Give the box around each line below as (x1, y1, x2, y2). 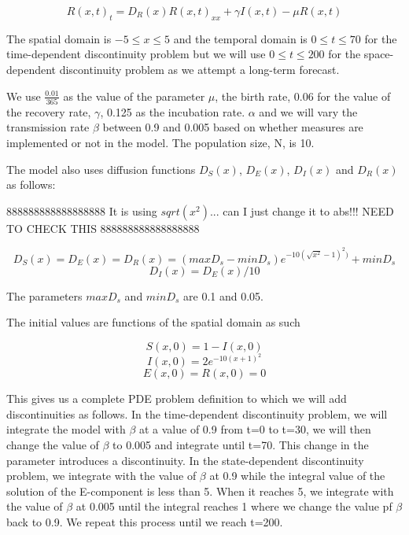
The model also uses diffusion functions (6, 160, 196, 177)
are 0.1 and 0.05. (183, 287, 263, 304)
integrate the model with (6, 421, 126, 437)
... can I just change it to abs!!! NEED (209, 202, 394, 219)
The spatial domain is (6, 30, 112, 46)
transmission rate (6, 119, 90, 135)
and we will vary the (259, 103, 358, 120)
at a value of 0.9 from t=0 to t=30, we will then (138, 421, 371, 437)
